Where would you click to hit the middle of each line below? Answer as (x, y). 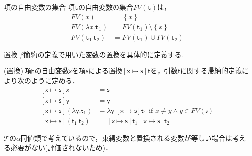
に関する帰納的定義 (211, 71)
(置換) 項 (18, 71)
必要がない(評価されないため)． (61, 147)
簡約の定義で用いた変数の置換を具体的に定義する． (106, 54)
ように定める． (55, 80)
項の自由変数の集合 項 (39, 7)
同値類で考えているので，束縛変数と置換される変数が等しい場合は (126, 138)
